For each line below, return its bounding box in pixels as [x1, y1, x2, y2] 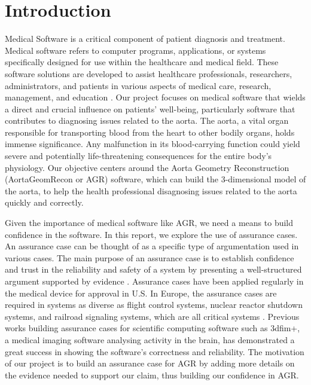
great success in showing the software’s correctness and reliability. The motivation [5, 345, 304, 357]
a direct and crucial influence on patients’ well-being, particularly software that [5, 102, 295, 115]
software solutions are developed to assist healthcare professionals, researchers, [5, 67, 292, 80]
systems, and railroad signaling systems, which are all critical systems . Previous [5, 310, 300, 322]
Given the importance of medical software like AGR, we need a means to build [5, 216, 294, 229]
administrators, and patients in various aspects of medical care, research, [5, 79, 272, 91]
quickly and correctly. [5, 196, 84, 209]
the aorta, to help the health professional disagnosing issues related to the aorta [5, 184, 297, 197]
